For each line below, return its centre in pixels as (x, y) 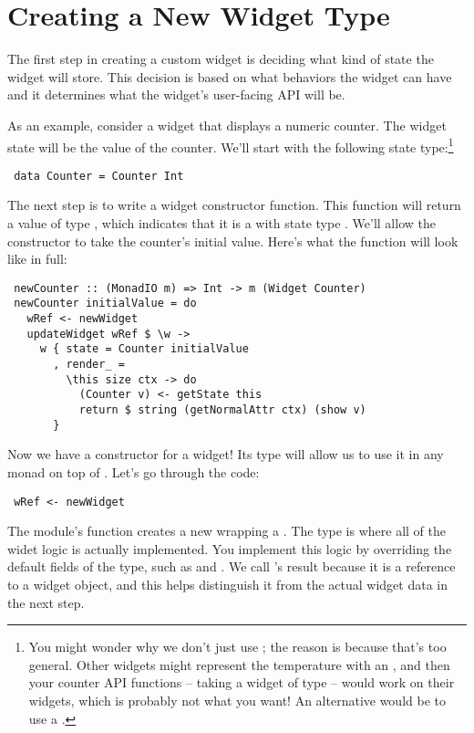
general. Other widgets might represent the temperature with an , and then (239, 664)
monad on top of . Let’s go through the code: (134, 471)
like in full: (37, 259)
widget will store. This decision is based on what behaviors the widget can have (230, 76)
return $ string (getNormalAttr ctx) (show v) (222, 410)
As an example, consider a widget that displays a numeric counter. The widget (227, 125)
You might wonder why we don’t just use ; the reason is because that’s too (237, 647)
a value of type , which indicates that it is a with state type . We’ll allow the (222, 223)
